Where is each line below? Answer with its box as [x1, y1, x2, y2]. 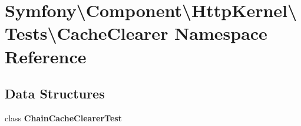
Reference [5, 44, 87, 68]
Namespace [174, 21, 267, 45]
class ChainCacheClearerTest [5, 111, 122, 124]
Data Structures [5, 84, 105, 103]
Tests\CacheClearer [5, 21, 168, 45]
